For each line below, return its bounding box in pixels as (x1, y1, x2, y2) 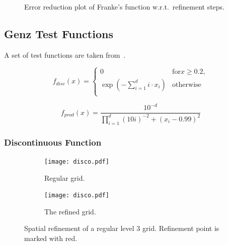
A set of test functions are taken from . (4, 49, 126, 60)
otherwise (172, 81, 201, 88)
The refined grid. (44, 206, 96, 216)
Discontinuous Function (4, 136, 102, 148)
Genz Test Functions (4, 26, 113, 41)
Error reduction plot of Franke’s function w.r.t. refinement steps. (24, 2, 225, 12)
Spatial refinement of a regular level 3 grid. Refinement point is (24, 223, 219, 233)
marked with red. (24, 233, 78, 243)
